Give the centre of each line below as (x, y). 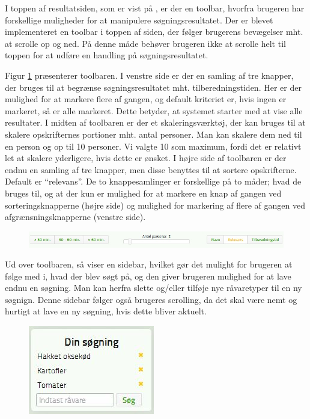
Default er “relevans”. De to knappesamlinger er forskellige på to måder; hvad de (153, 181)
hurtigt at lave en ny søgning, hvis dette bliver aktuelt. (106, 311)
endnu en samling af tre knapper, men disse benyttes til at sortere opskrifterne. (151, 169)
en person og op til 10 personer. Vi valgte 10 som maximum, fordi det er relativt (153, 146)
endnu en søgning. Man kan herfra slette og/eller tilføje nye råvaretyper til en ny (153, 288)
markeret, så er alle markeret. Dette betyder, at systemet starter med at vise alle (154, 110)
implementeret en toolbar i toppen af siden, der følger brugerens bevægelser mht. (154, 32)
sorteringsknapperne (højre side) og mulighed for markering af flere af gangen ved (155, 205)
